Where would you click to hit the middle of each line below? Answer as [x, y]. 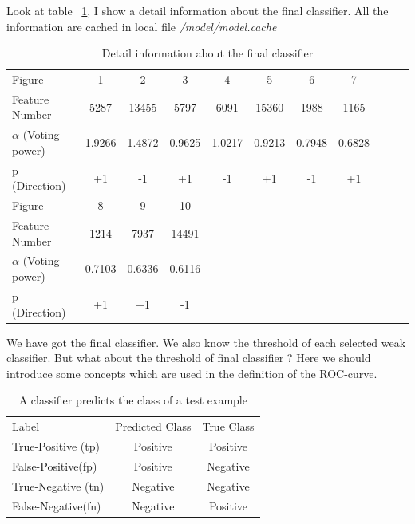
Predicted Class [153, 426]
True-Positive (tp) [56, 446]
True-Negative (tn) [58, 485]
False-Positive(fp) [55, 465]
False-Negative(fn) [57, 505]
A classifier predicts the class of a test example [133, 400]
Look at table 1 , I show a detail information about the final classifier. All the [198, 10]
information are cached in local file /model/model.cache [142, 26]
